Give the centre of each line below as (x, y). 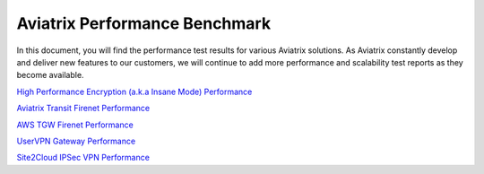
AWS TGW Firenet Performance (75, 125)
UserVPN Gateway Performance (76, 141)
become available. (50, 75)
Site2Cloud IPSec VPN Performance (83, 158)
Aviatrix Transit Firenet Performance (83, 109)
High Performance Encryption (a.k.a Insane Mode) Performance (134, 91)
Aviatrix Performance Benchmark (144, 23)
